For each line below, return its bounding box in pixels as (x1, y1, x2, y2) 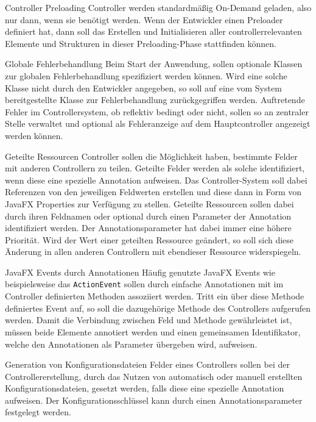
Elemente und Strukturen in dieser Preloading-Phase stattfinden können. (5, 37, 276, 49)
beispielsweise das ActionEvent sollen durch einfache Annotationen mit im (5, 277, 284, 290)
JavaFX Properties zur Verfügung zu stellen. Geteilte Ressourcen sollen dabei (5, 197, 294, 210)
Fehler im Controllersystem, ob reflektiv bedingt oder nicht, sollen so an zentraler (5, 105, 309, 118)
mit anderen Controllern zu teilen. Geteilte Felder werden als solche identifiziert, (5, 162, 305, 174)
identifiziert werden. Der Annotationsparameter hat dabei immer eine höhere (5, 221, 292, 234)
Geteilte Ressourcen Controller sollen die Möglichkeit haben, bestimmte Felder (5, 149, 298, 162)
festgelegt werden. (5, 406, 71, 418)
